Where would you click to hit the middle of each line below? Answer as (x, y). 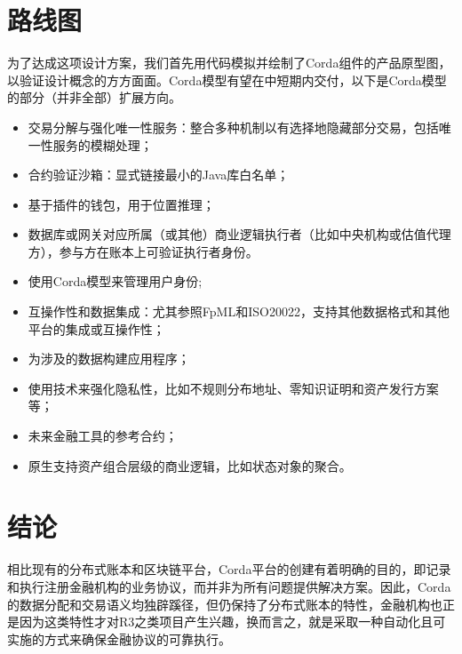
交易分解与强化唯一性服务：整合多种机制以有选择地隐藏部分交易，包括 (233, 127)
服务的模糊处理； (103, 144)
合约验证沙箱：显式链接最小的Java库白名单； (159, 175)
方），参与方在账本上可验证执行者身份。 (143, 251)
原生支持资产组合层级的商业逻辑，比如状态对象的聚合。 (190, 465)
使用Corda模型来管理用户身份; (115, 281)
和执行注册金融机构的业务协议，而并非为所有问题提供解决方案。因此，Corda (229, 586)
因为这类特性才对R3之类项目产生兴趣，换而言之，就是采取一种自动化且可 (232, 622)
